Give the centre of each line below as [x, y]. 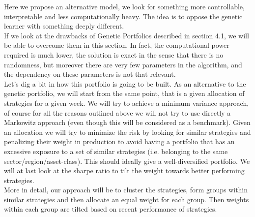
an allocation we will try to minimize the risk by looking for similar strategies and [127, 132]
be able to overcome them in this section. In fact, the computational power [117, 45]
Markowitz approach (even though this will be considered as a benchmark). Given [127, 122]
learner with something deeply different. [64, 26]
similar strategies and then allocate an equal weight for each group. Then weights [127, 199]
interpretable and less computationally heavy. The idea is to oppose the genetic [123, 16]
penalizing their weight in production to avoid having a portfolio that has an [119, 141]
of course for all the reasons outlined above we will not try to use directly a [117, 112]
